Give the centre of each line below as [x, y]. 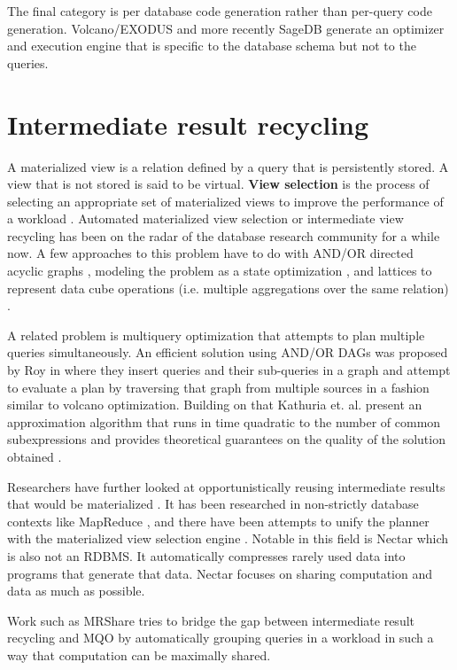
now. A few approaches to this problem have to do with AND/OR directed [210, 253]
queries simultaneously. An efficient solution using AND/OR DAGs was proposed [228, 352]
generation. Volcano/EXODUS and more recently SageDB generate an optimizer [226, 28]
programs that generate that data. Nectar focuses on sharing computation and [220, 573]
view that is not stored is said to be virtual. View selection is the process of [218, 184]
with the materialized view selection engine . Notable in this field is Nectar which [228, 538]
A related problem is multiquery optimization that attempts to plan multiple [216, 335]
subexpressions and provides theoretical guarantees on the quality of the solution [226, 439]
